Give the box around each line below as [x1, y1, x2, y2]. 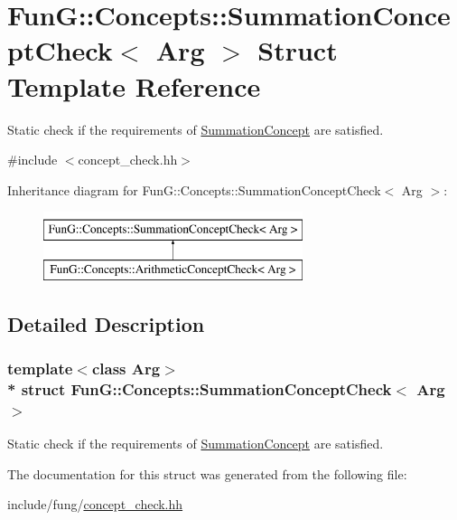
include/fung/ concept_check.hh [7, 495, 183, 514]
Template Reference [7, 67, 261, 104]
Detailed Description [7, 309, 205, 337]
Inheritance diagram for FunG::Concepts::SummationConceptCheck [7, 180, 381, 199]
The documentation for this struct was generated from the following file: [7, 464, 407, 483]
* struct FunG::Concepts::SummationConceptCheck [7, 378, 392, 401]
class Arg [91, 357, 161, 380]
